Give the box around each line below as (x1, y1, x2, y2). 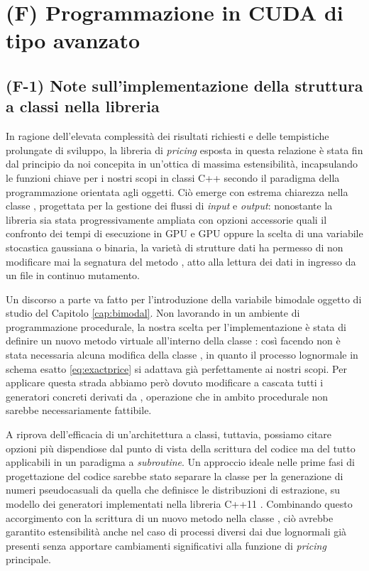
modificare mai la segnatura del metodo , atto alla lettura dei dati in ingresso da (6, 254, 356, 268)
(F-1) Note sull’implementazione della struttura (6, 74, 363, 96)
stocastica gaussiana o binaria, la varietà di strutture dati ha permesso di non (6, 239, 343, 254)
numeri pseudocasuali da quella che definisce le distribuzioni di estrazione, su (6, 482, 341, 497)
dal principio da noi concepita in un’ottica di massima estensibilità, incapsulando (6, 156, 358, 171)
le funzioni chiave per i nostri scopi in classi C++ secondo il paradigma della (6, 170, 340, 185)
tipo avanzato (6, 26, 141, 55)
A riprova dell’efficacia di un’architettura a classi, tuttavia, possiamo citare (6, 427, 332, 442)
